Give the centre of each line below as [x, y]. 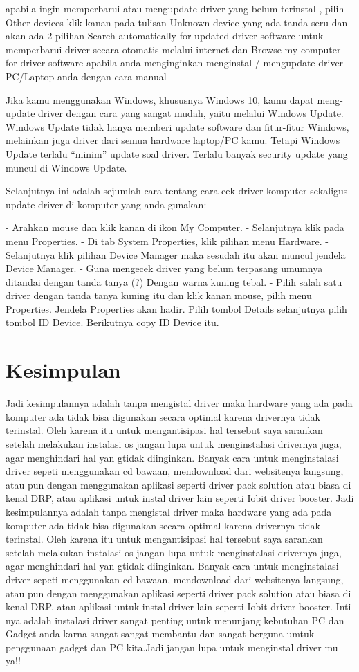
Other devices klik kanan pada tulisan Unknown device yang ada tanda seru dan [177, 22]
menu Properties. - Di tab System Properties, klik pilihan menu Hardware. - [167, 240]
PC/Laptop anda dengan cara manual [86, 76]
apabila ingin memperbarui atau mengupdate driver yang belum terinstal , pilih [175, 8]
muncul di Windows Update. [66, 167]
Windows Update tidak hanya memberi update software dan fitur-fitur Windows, [177, 126]
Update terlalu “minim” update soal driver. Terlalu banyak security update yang [177, 153]
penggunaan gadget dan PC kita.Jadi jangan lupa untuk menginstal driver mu [172, 647]
